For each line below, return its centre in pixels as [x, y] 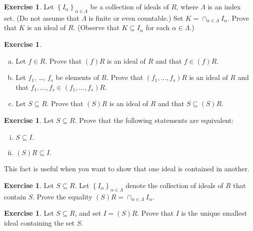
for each [158, 27]
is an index [224, 6]
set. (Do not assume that [42, 18]
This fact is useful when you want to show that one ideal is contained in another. [127, 169]
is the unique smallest [214, 213]
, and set [88, 213]
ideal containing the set [39, 222]
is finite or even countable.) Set [136, 18]
